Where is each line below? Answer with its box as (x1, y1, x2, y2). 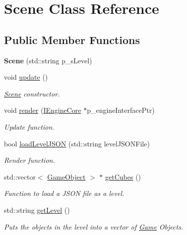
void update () (4, 72, 48, 82)
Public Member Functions (4, 32, 140, 47)
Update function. (4, 121, 55, 132)
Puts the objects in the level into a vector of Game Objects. (4, 221, 184, 232)
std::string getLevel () (4, 204, 70, 215)
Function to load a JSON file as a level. (4, 188, 125, 198)
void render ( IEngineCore (4, 105, 81, 115)
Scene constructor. (4, 88, 60, 98)
